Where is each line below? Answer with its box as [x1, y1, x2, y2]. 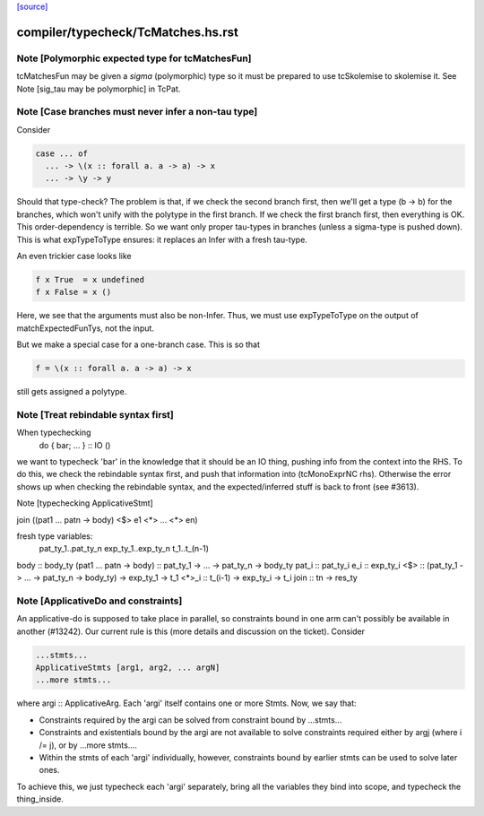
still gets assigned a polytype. [16, 386, 127, 397]
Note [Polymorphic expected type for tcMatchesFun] [16, 52, 252, 65]
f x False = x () [35, 287, 112, 298]
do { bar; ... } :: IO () [39, 439, 111, 450]
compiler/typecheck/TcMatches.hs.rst [16, 24, 239, 39]
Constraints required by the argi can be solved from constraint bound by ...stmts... [39, 714, 342, 725]
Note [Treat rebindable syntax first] [16, 408, 174, 421]
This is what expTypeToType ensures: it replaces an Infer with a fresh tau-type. [16, 234, 308, 245]
